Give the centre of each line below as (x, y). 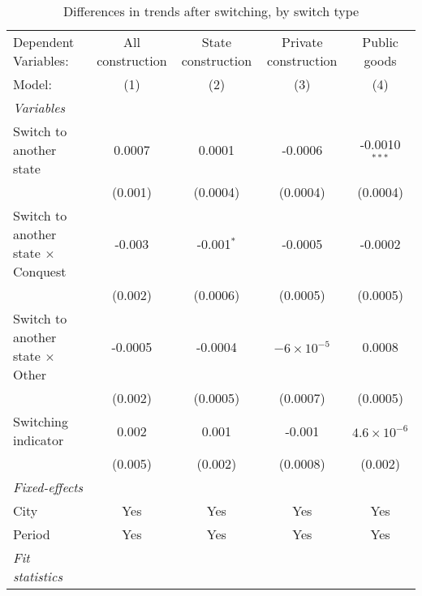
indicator (39, 440)
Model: (33, 84)
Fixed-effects (48, 487)
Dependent (44, 42)
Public (380, 42)
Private (302, 42)
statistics (38, 576)
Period (32, 534)
